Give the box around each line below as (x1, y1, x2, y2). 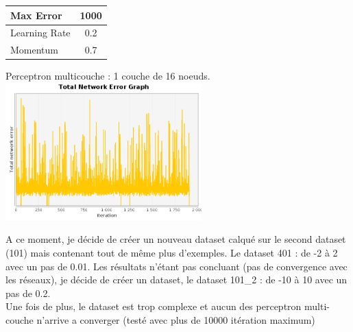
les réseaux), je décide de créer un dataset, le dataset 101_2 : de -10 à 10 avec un (5, 272, 348, 287)
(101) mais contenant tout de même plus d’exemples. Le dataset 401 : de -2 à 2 (5, 246, 338, 260)
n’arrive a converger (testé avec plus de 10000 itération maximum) (36, 313, 315, 327)
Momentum (10, 43, 58, 57)
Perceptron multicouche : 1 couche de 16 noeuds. (5, 69, 210, 83)
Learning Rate (10, 25, 71, 40)
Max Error (10, 8, 62, 22)
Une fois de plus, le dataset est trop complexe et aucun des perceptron (5, 299, 302, 313)
